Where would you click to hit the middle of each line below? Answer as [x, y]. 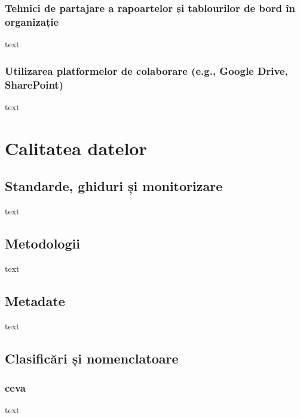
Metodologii [42, 243]
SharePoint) [34, 84]
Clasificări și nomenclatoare [92, 358]
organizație [32, 21]
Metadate [35, 300]
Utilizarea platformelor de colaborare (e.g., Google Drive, [146, 70]
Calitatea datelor [76, 148]
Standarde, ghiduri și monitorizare [114, 186]
